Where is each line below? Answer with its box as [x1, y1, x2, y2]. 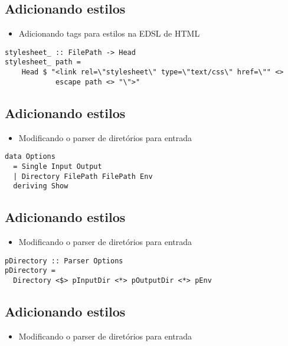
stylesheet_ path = [5, 58, 81, 67]
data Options [5, 152, 55, 161]
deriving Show [13, 182, 68, 191]
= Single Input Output [13, 162, 102, 171]
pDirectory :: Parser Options [5, 256, 123, 265]
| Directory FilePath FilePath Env [13, 172, 153, 181]
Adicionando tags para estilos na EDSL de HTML [18, 27, 200, 40]
